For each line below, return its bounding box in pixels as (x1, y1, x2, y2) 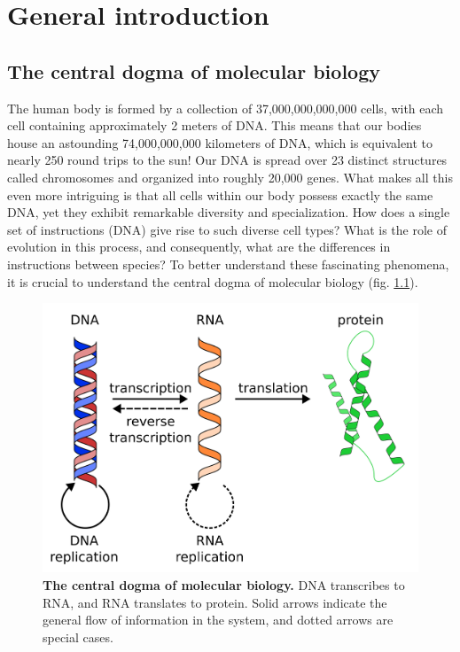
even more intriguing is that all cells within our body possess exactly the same (7, 185, 433, 204)
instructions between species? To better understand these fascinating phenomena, (7, 254, 449, 273)
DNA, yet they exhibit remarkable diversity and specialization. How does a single (7, 203, 450, 221)
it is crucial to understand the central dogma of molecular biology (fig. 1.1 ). (7, 272, 418, 291)
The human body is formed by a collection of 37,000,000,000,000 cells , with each (7, 98, 444, 117)
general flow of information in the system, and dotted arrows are (43, 610, 394, 629)
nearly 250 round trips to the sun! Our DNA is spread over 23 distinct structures (7, 151, 448, 169)
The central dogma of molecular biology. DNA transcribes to (43, 575, 405, 594)
